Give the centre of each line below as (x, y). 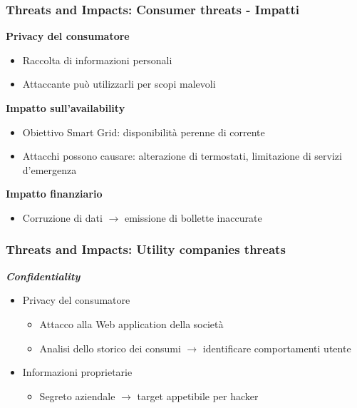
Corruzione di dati (62, 217)
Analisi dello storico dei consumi (110, 348)
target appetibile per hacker (198, 396)
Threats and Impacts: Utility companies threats (146, 249)
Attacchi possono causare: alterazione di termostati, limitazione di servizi (182, 156)
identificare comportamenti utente (277, 348)
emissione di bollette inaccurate (193, 217)
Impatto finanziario (54, 194)
